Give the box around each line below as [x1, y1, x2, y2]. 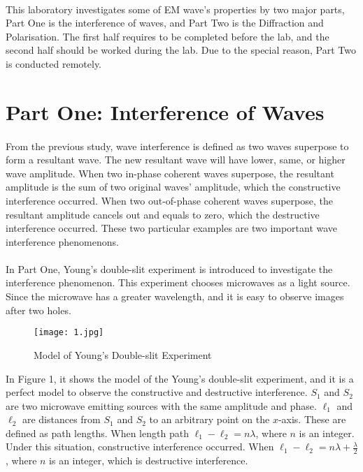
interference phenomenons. [6, 234, 119, 249]
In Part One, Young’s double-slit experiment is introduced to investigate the [6, 261, 333, 276]
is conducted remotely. [6, 56, 102, 71]
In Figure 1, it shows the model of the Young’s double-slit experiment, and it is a [6, 371, 354, 385]
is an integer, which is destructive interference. [49, 453, 248, 468]
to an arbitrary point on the [149, 412, 270, 427]
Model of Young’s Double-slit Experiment [34, 347, 212, 362]
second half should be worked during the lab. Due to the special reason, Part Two [6, 43, 356, 57]
